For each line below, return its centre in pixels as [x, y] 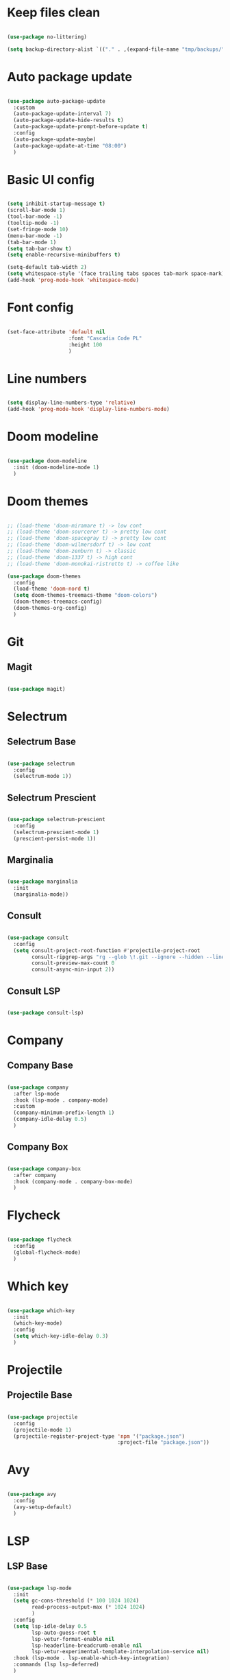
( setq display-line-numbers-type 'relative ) [72, 403]
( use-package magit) [37, 689]
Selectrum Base [42, 742]
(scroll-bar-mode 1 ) [37, 211]
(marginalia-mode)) [41, 895]
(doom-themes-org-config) [50, 608]
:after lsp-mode [36, 1093]
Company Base [40, 1066]
